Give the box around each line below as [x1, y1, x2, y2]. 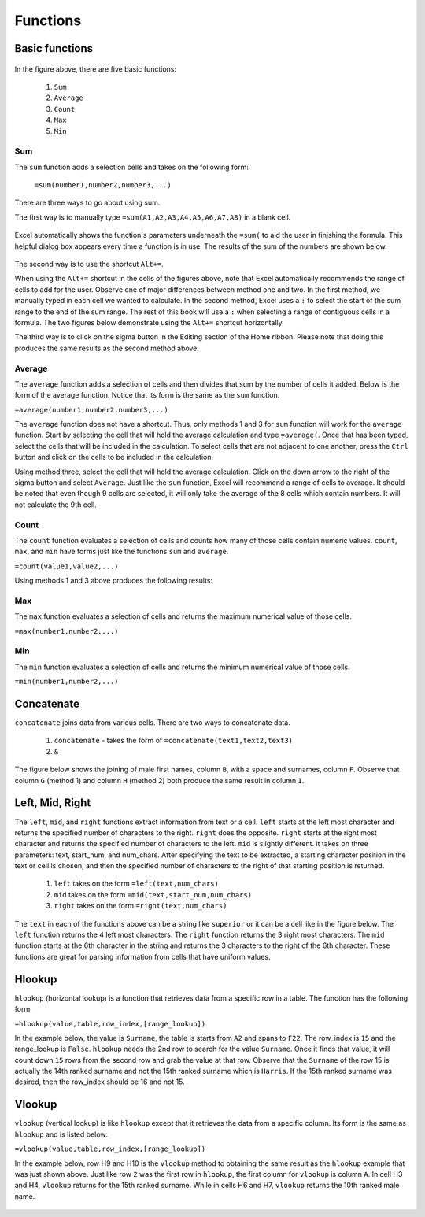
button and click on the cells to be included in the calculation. [14, 453, 214, 462]
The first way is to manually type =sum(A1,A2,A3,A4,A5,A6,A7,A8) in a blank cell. [14, 213, 291, 222]
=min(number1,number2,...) [14, 677, 119, 686]
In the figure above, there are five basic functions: [14, 64, 177, 74]
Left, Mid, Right [14, 796, 91, 810]
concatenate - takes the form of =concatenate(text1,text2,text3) [54, 736, 294, 745]
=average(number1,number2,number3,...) [14, 405, 168, 414]
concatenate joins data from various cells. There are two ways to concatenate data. [14, 718, 290, 727]
